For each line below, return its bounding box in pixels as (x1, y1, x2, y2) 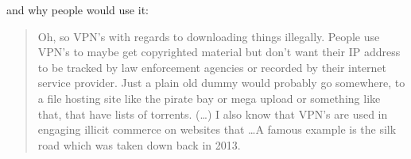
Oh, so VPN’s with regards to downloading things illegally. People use (37, 28, 380, 44)
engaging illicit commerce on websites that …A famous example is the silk (37, 121, 397, 138)
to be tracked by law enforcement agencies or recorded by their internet (37, 59, 386, 75)
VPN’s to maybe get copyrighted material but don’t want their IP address (37, 44, 401, 60)
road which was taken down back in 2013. (37, 136, 241, 153)
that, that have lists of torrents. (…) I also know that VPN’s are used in (37, 105, 388, 122)
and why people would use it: (6, 2, 149, 17)
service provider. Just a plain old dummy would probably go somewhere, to (37, 74, 405, 91)
